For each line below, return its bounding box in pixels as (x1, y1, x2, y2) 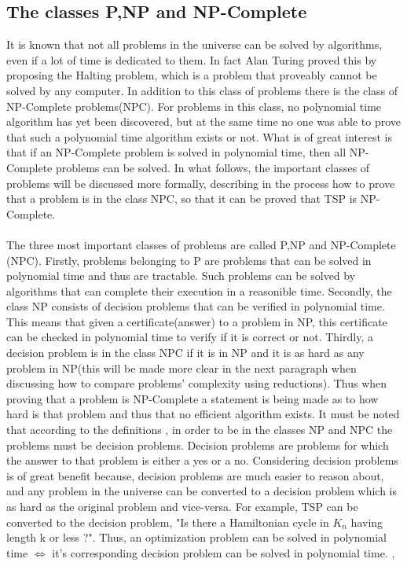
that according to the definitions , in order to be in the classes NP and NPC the (6, 421, 393, 438)
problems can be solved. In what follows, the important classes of (55, 159, 370, 175)
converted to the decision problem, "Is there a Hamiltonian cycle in (6, 513, 329, 530)
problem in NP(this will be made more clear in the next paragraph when (6, 359, 357, 376)
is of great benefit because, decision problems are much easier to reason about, (6, 467, 384, 483)
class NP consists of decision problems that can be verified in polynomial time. (6, 298, 385, 314)
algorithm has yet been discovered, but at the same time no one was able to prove (6, 113, 401, 130)
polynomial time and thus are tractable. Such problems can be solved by (6, 267, 356, 284)
